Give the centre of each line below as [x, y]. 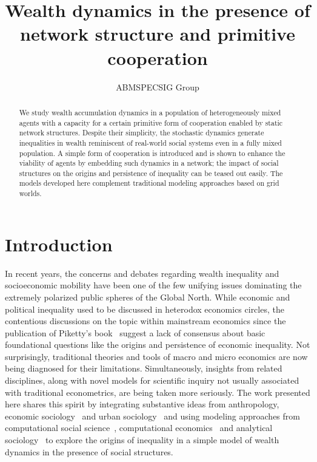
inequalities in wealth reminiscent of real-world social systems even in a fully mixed [150, 142]
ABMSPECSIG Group [158, 87]
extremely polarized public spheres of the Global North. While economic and [148, 297]
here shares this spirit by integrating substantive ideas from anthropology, [142, 404]
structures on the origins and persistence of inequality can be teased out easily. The [151, 173]
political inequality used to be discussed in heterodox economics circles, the [145, 309]
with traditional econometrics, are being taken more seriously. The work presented [158, 392]
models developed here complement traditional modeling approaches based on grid [149, 183]
